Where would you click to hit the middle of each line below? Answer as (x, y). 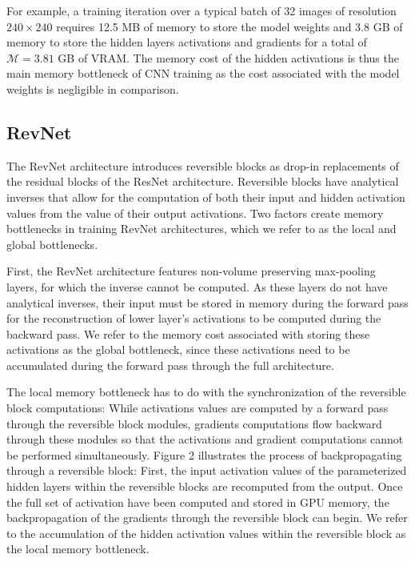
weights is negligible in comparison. (93, 88)
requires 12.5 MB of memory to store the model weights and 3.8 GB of (229, 26)
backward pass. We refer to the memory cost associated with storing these (188, 333)
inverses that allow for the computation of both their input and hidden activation (206, 197)
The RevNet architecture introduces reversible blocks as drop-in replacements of (203, 165)
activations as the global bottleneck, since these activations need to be (178, 349)
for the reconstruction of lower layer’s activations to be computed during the (194, 318)
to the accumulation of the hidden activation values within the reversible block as (206, 533)
